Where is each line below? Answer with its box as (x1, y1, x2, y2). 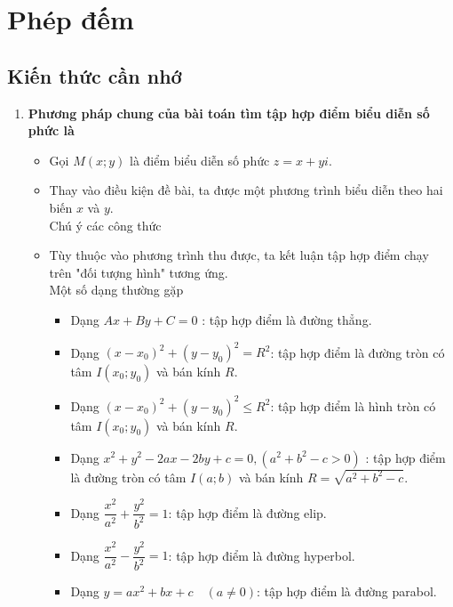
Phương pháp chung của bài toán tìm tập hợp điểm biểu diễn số (28, 103, 430, 122)
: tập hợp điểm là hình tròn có (270, 396, 436, 415)
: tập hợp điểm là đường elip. (168, 503, 327, 522)
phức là (28, 121, 75, 140)
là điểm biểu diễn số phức (129, 150, 270, 169)
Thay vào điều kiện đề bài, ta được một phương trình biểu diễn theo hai (49, 181, 443, 199)
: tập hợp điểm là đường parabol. (257, 582, 437, 601)
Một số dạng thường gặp (49, 280, 184, 299)
